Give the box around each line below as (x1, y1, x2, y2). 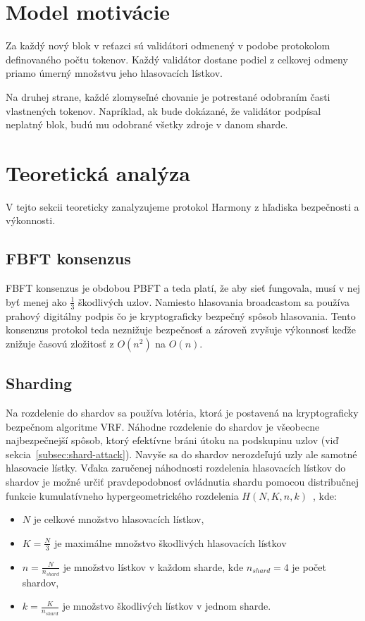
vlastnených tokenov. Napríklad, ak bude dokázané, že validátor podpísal (6, 103, 321, 118)
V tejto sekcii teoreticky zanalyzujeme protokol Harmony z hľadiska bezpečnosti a (6, 199, 359, 214)
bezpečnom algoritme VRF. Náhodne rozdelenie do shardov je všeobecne (6, 419, 320, 434)
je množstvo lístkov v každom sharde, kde (63, 559, 244, 574)
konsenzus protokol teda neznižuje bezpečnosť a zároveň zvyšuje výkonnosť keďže (6, 322, 357, 337)
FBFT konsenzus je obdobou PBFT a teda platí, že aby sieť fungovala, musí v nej (6, 281, 361, 295)
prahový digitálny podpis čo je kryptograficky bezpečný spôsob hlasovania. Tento (6, 308, 356, 323)
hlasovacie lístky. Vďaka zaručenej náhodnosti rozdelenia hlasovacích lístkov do (6, 460, 346, 475)
